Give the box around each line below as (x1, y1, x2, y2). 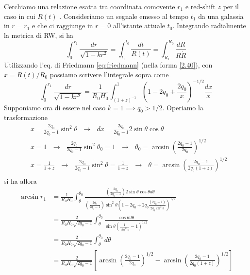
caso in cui (4, 11, 35, 21)
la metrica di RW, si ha (4, 30, 74, 40)
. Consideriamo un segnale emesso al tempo (59, 11, 189, 21)
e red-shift (185, 1, 216, 11)
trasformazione (4, 112, 48, 122)
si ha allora (4, 176, 37, 186)
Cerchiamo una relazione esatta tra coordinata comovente (4, 1, 175, 11)
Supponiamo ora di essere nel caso (4, 102, 106, 112)
